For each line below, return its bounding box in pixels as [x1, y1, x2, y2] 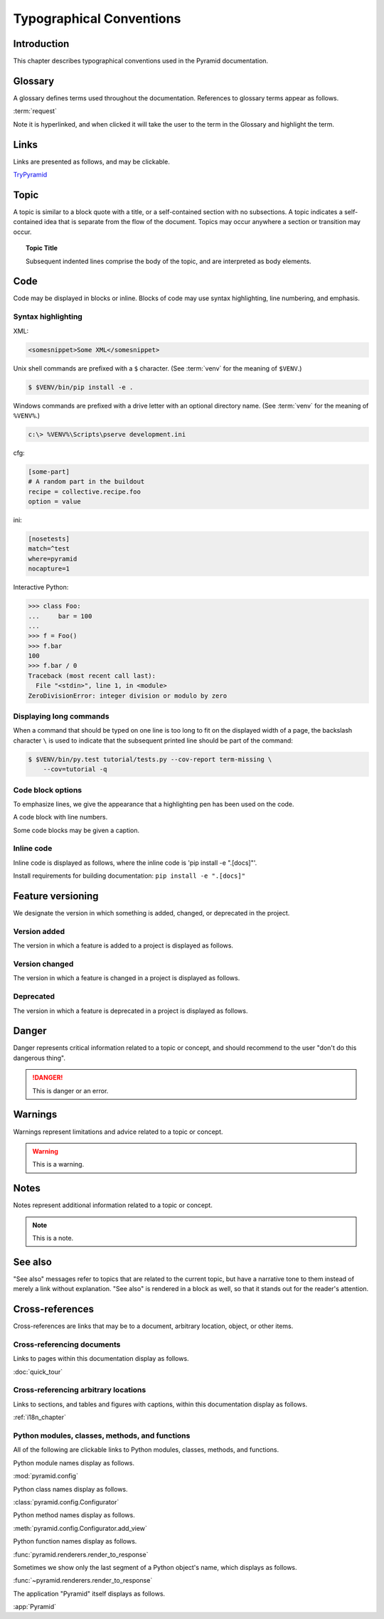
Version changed [13, 959, 74, 969]
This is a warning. [32, 1160, 85, 1169]
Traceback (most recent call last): [28, 672, 156, 679]
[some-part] [28, 467, 70, 476]
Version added [13, 926, 65, 936]
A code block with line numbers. [13, 813, 108, 822]
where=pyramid [28, 555, 78, 563]
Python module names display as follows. [13, 1458, 135, 1467]
